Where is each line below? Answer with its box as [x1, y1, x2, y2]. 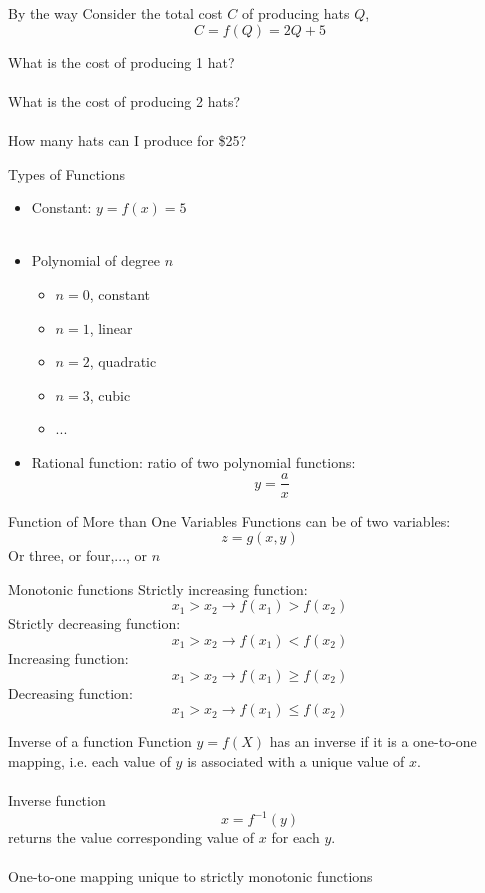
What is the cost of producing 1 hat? [8, 51, 235, 72]
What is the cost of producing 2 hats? [8, 90, 241, 111]
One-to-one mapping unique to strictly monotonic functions [8, 866, 373, 887]
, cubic [89, 384, 131, 405]
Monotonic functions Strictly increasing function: [8, 578, 308, 599]
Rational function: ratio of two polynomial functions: [31, 451, 356, 472]
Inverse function [8, 789, 106, 810]
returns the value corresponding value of [8, 827, 255, 847]
